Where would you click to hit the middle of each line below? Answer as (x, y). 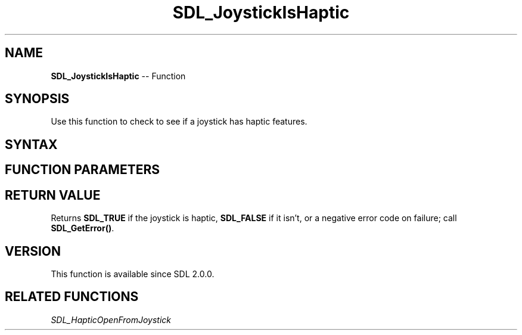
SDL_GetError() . (83, 228)
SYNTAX (31, 144)
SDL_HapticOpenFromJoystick (111, 320)
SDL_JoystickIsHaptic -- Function (118, 76)
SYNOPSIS (37, 99)
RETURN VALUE (53, 195)
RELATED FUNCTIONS (72, 297)
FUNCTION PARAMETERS (82, 170)
